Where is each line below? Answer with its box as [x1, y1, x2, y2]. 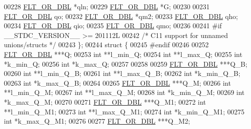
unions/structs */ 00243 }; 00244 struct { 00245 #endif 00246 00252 [4, 39, 209, 50]
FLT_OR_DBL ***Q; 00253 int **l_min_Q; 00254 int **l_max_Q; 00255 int [4, 49, 243, 59]
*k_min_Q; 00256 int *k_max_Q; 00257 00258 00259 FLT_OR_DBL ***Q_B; [4, 58, 248, 69]
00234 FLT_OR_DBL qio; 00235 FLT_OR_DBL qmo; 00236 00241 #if [4, 20, 222, 31]
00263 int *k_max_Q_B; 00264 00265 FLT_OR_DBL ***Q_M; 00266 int [4, 77, 231, 88]
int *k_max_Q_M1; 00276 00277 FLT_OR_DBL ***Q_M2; [4, 116, 190, 126]
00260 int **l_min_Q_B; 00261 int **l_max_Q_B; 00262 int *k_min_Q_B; [4, 68, 241, 78]
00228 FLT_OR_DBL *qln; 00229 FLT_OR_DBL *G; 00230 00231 [4, 1, 210, 11]
